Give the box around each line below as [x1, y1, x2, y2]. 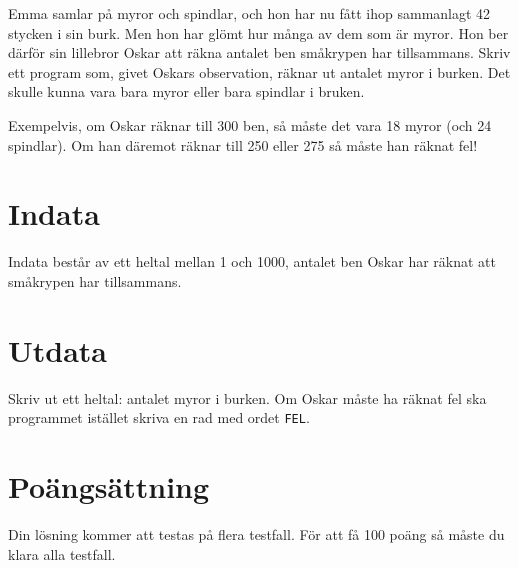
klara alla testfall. [8, 543, 116, 564]
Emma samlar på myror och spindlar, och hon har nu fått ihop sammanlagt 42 [8, 3, 491, 23]
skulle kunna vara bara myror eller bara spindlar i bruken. [8, 81, 365, 102]
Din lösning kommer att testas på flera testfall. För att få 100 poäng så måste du [8, 523, 505, 544]
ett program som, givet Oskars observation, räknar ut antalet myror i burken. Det [8, 61, 511, 82]
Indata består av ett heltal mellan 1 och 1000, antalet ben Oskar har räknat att [8, 251, 496, 272]
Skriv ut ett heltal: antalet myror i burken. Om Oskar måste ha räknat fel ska [8, 387, 487, 408]
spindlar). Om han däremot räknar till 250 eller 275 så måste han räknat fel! [8, 134, 478, 155]
